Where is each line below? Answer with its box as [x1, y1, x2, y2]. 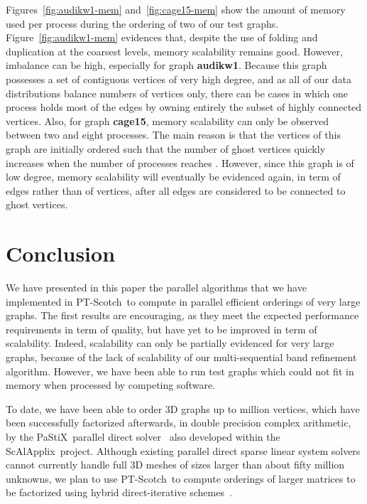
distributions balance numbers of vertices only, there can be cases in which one [6, 85, 349, 100]
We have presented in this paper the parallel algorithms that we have [6, 280, 307, 295]
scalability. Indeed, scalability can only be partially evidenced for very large [6, 336, 334, 350]
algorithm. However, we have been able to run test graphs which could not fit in [6, 363, 354, 378]
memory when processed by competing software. [6, 377, 216, 392]
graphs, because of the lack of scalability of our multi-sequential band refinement [6, 350, 357, 364]
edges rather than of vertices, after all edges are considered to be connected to [6, 183, 346, 198]
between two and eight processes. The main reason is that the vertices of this [6, 127, 341, 142]
